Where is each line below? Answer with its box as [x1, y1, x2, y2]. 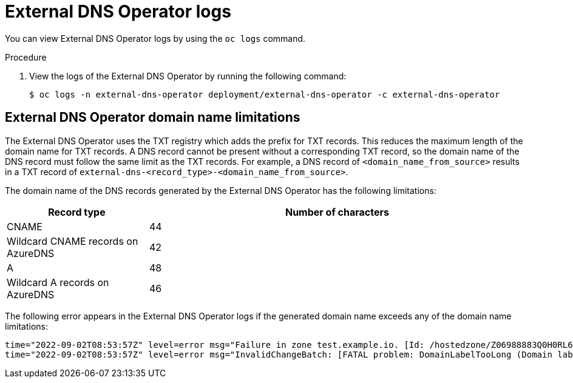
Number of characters [285, 205, 389, 218]
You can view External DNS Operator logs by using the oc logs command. [5, 33, 306, 44]
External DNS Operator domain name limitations [5, 110, 300, 125]
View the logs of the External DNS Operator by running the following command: [29, 70, 347, 81]
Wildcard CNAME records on [7, 235, 138, 247]
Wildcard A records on [7, 276, 109, 288]
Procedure [5, 52, 47, 62]
